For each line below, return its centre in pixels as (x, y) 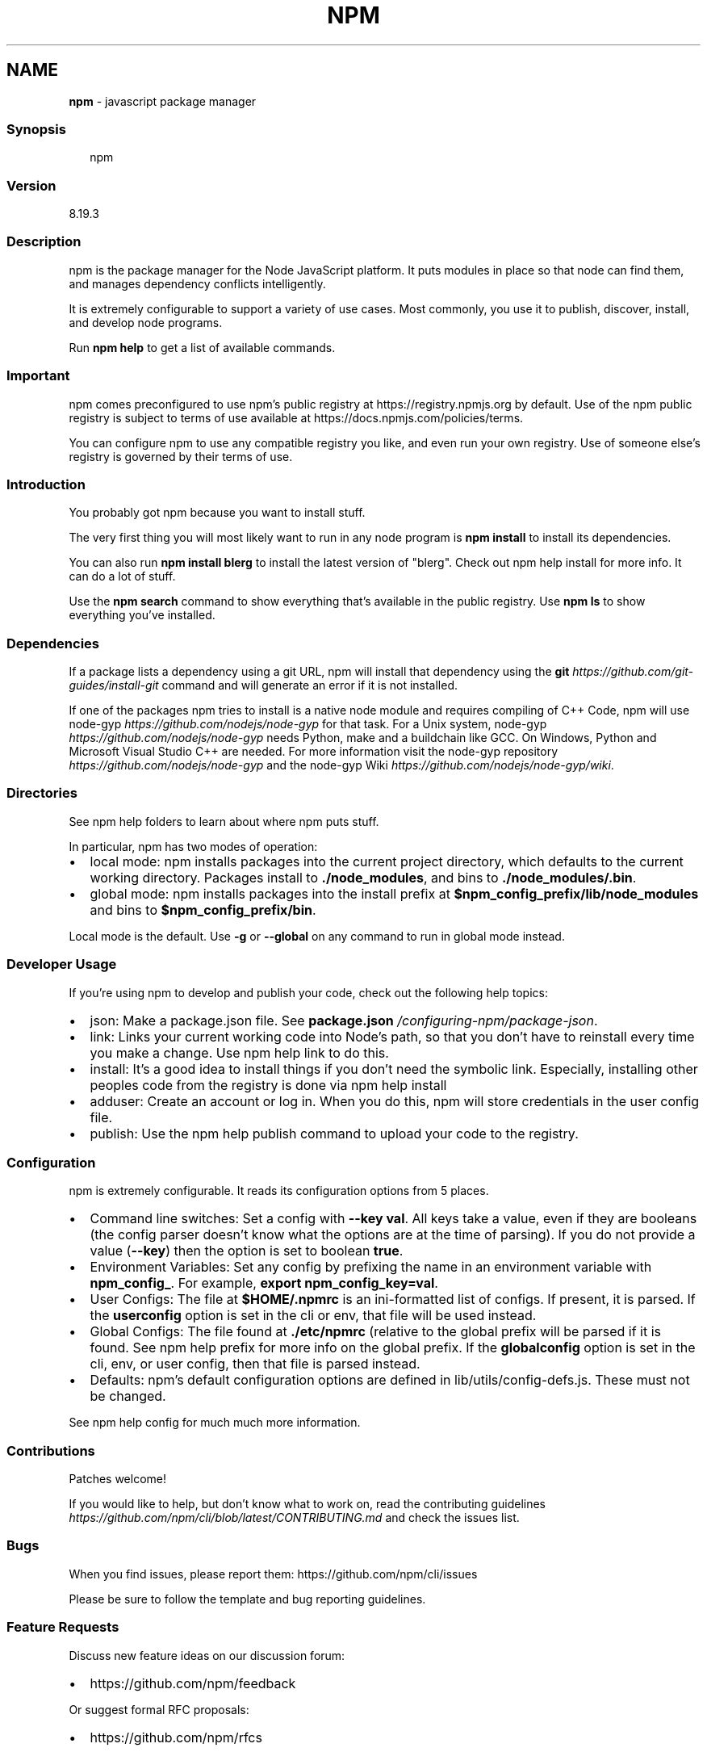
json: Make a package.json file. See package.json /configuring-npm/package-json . (344, 1020)
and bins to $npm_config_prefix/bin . (203, 910)
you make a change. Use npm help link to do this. (239, 1052)
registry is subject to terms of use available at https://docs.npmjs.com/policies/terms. (296, 417)
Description (44, 242)
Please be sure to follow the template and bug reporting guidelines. (247, 1599)
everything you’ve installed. (142, 615)
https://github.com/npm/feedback (193, 1683)
